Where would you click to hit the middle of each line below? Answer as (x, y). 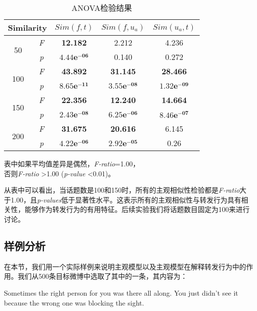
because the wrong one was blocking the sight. (74, 302)
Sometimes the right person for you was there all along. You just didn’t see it (121, 292)
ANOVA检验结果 (102, 8)
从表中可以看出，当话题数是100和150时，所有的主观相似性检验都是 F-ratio (122, 190)
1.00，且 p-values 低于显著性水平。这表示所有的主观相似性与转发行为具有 (126, 199)
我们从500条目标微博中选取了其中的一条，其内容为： (102, 276)
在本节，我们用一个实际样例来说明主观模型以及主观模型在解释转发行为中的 (125, 266)
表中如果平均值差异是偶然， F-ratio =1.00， (72, 163)
